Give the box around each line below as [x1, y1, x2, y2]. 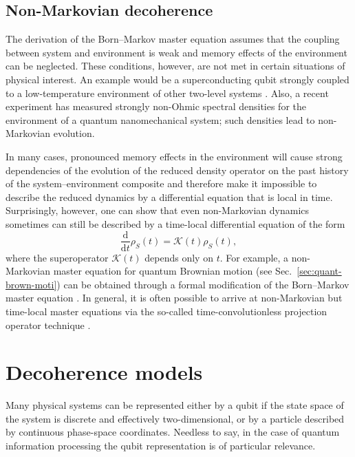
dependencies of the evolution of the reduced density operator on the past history [6, 162, 349, 177]
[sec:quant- [297, 264, 342, 278]
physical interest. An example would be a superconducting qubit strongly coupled [6, 72, 349, 86]
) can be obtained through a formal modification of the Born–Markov [56, 277, 349, 291]
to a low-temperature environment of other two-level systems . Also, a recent [6, 85, 329, 100]
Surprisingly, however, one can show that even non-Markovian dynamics [6, 203, 310, 217]
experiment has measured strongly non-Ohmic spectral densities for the [6, 99, 306, 114]
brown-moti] [6, 277, 57, 291]
